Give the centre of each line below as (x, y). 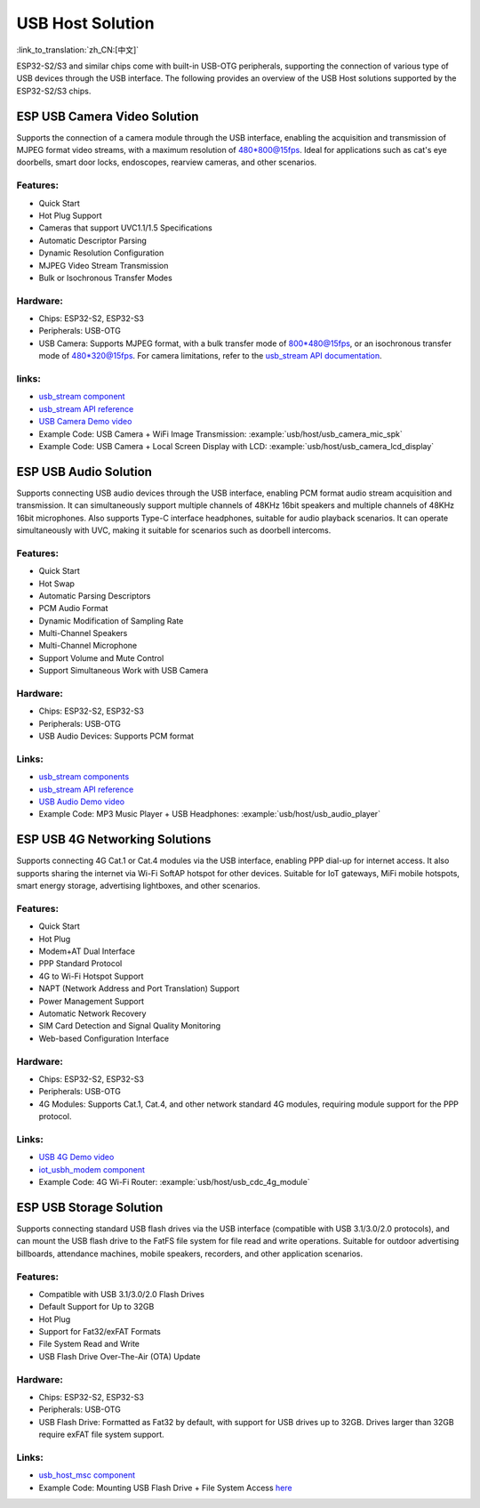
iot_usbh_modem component (92, 1169)
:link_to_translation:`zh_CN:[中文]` (78, 50)
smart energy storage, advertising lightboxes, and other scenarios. (139, 886)
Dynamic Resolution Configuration (101, 253)
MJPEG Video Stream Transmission (104, 265)
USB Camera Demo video (85, 422)
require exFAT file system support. (101, 1435)
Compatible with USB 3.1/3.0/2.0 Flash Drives (121, 1294)
